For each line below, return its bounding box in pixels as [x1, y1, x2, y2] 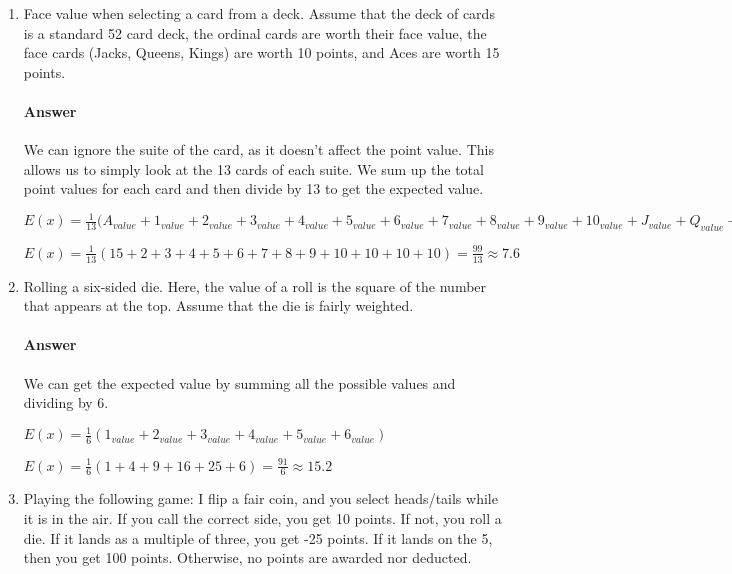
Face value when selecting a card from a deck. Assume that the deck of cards [23, 3, 495, 23]
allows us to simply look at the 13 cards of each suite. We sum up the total [23, 158, 484, 179]
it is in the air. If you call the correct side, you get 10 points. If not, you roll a [23, 508, 502, 529]
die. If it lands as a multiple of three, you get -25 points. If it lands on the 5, [23, 527, 493, 548]
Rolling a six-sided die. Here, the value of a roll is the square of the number [23, 275, 487, 296]
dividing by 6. [23, 392, 109, 413]
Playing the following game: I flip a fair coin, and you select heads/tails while [23, 488, 498, 509]
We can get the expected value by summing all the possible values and [23, 372, 456, 393]
